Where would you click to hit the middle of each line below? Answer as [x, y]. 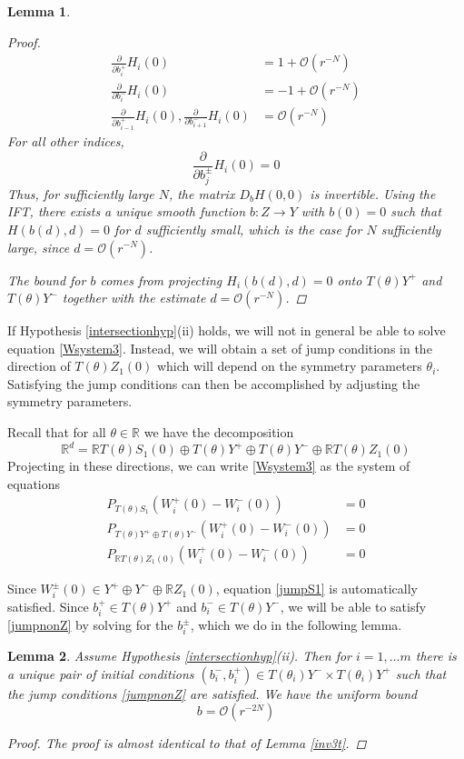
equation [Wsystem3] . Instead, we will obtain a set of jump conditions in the [220, 348]
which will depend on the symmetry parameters [289, 366]
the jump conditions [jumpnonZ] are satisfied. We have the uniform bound [212, 693]
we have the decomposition [219, 432]
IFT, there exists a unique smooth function [127, 211]
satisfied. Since [48, 606]
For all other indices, [66, 140]
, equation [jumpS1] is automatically [316, 589]
